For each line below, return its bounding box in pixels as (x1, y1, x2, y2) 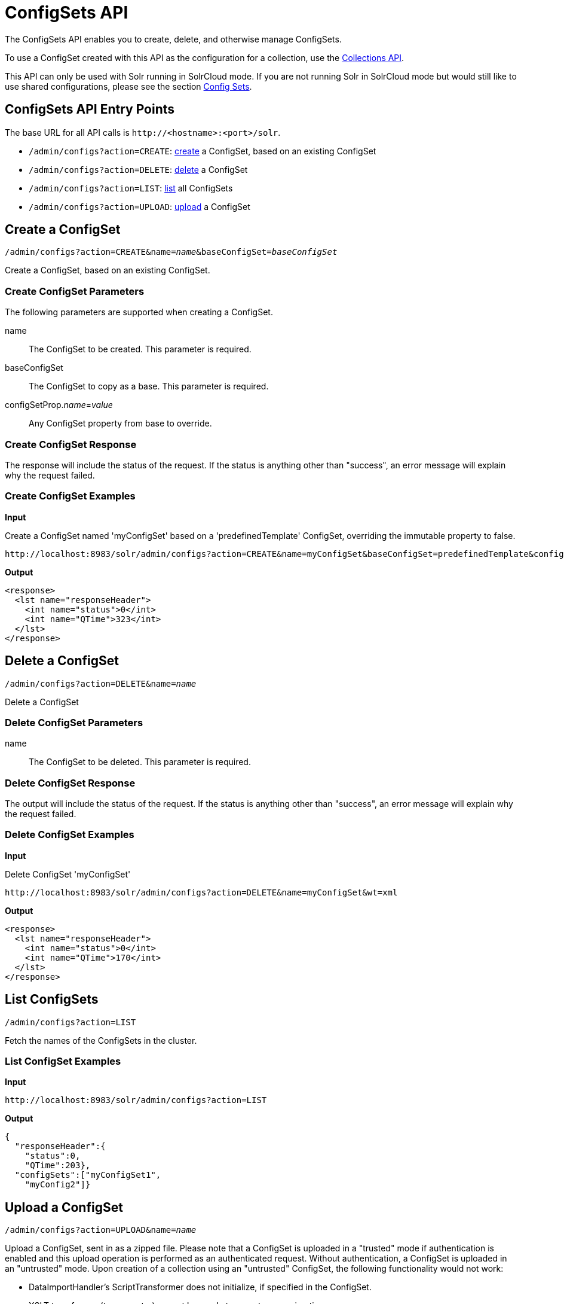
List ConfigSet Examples (5, 1055, 121, 1067)
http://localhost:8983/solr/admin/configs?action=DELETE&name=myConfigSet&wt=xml (5, 887, 398, 897)
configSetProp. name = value (5, 400, 113, 410)
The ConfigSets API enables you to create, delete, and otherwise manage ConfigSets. (5, 33, 342, 44)
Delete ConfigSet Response (5, 776, 136, 789)
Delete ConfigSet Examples (5, 828, 134, 841)
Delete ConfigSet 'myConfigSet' (5, 869, 131, 879)
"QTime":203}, (24, 1160, 91, 1171)
